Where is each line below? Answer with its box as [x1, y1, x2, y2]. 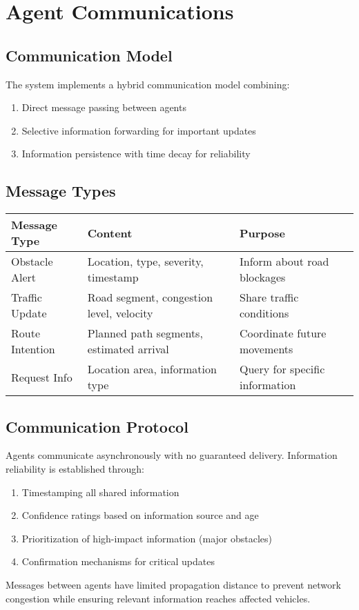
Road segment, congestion [87, 289, 213, 306]
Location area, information [87, 361, 217, 377]
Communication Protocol [6, 415, 188, 437]
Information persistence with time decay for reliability [21, 146, 251, 161]
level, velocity [87, 305, 153, 322]
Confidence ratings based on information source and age [21, 508, 259, 522]
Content [87, 224, 133, 241]
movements [239, 341, 293, 357]
